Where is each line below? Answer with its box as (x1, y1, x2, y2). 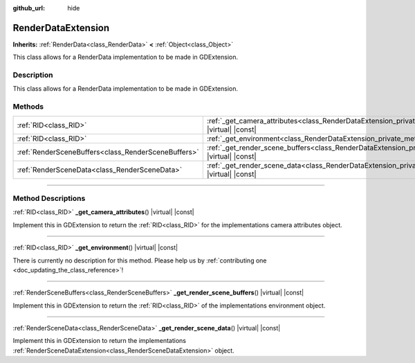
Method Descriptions (12, 193, 86, 203)
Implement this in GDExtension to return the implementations (12, 337, 187, 345)
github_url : (12, 4, 45, 12)
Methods (12, 102, 44, 112)
